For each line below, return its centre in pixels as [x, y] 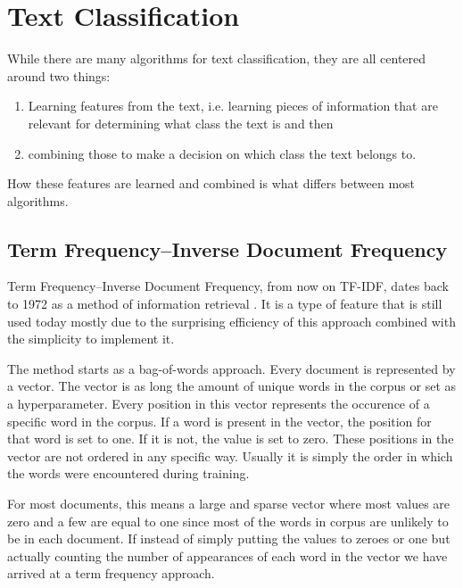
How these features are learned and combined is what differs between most [211, 183]
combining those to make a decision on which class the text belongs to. [222, 153]
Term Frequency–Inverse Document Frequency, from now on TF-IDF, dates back [228, 286]
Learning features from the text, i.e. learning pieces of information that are [233, 106]
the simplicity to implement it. [91, 339]
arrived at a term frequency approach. [111, 573]
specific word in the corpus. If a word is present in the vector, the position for [219, 421]
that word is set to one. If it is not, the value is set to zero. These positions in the [231, 439]
